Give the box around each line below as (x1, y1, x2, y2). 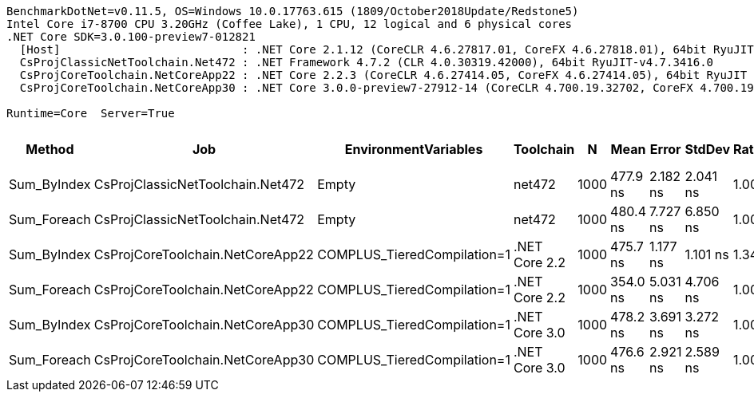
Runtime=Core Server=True (6, 107, 175, 120)
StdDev (685, 141, 731, 157)
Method (26, 141, 74, 157)
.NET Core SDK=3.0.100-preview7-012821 (6, 30, 256, 43)
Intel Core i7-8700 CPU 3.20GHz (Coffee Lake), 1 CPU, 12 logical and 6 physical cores (6, 18, 573, 30)
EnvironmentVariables (344, 141, 483, 157)
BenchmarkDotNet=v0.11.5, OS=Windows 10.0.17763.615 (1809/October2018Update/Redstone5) (6, 5, 579, 18)
